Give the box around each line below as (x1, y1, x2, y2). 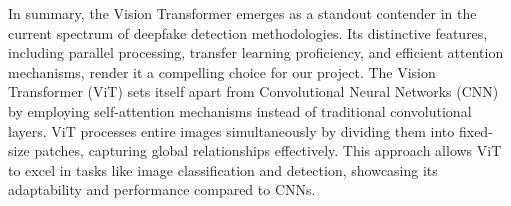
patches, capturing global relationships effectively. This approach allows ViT (34, 140, 502, 161)
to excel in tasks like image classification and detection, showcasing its (8, 159, 438, 180)
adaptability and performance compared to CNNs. (8, 179, 316, 200)
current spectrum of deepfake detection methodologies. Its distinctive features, (8, 22, 488, 43)
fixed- (458, 120, 493, 141)
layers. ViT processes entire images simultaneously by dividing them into (8, 120, 455, 141)
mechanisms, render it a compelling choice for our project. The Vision (8, 61, 436, 82)
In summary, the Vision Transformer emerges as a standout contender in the (8, 3, 477, 23)
